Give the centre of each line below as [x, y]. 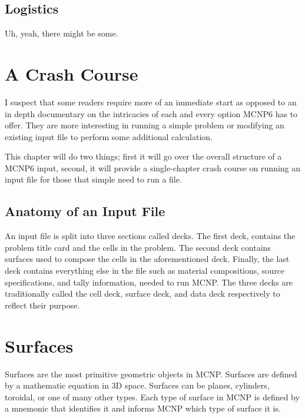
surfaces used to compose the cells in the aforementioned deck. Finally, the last [147, 259]
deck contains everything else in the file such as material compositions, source [145, 271]
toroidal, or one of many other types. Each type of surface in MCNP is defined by [152, 397]
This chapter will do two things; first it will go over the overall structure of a [143, 156]
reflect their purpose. [42, 305]
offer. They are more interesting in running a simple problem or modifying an [145, 125]
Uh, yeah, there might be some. [62, 33]
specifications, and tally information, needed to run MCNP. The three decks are [149, 282]
